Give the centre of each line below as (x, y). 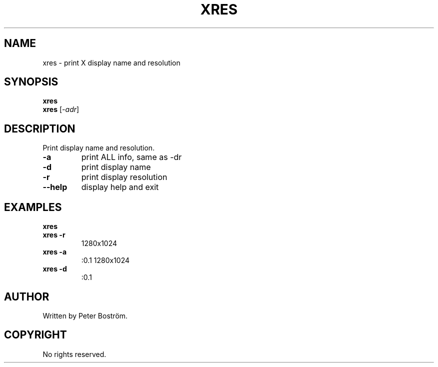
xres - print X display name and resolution (111, 62)
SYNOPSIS (31, 82)
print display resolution (124, 177)
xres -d (55, 269)
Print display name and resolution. (99, 148)
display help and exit (120, 187)
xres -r (54, 235)
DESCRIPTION (40, 128)
